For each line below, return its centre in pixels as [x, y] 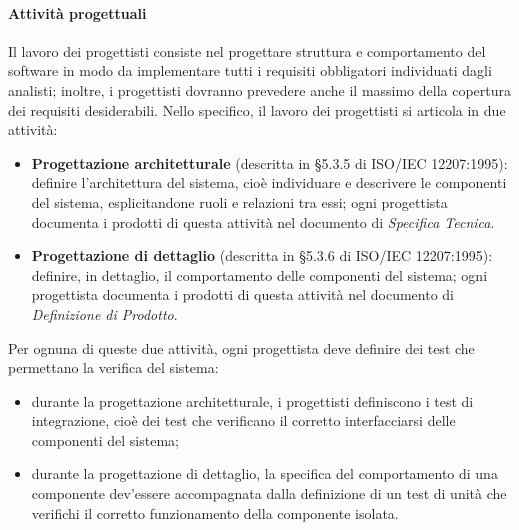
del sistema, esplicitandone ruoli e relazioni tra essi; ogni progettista [239, 201]
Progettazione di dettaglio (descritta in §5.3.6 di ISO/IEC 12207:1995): [262, 255]
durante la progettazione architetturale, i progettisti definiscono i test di [252, 400]
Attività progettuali [77, 12]
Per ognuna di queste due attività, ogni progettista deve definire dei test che [241, 347]
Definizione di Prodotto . [104, 313]
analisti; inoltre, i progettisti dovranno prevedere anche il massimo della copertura [260, 89]
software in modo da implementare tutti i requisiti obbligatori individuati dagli [250, 70]
